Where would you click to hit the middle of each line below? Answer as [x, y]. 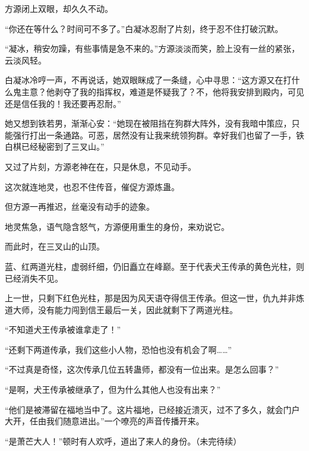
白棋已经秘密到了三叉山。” [55, 146]
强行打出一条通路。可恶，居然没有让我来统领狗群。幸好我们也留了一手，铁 [158, 135]
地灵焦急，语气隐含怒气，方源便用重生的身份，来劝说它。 [117, 226]
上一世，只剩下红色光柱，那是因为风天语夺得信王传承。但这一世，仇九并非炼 [154, 298]
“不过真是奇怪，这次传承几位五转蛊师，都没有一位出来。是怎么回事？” [142, 369]
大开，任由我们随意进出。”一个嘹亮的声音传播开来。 [105, 421]
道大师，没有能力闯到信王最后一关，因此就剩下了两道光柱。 [121, 309]
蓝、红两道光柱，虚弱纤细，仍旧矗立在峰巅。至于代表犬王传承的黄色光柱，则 [154, 266]
